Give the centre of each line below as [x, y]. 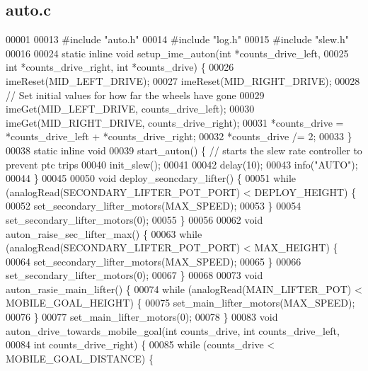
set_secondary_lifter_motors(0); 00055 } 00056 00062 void [134, 219]
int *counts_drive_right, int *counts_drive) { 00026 [120, 67]
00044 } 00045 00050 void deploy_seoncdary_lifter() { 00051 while [151, 178]
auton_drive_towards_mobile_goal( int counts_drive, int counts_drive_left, [173, 330]
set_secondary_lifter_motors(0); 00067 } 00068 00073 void [134, 275]
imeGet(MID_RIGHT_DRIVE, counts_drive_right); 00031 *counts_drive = [175, 122]
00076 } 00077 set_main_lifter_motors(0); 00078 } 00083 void [142, 317]
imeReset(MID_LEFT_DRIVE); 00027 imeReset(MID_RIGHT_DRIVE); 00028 [183, 80]
